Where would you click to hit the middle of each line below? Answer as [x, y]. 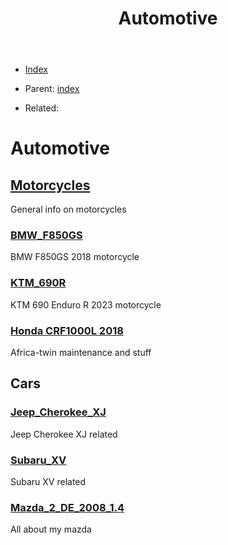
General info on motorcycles [68, 209]
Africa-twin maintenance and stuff [81, 353]
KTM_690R [38, 283]
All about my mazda [51, 529]
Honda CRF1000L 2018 [67, 330]
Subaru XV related [48, 482]
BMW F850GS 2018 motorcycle [75, 257]
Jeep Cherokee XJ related [64, 434]
